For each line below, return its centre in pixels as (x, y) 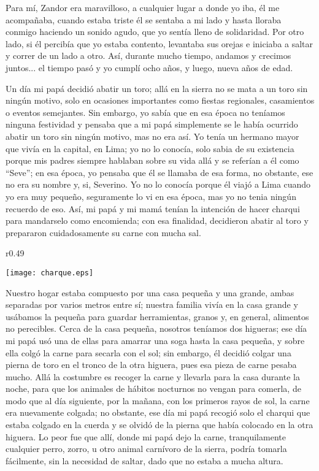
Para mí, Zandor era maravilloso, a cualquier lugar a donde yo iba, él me (143, 7)
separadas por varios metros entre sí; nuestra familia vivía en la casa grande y (152, 304)
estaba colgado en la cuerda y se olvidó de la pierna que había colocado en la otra (159, 425)
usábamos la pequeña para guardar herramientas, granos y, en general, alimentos (157, 316)
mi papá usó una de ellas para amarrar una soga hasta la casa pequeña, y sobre (155, 340)
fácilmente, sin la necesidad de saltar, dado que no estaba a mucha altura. (144, 460)
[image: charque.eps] (50, 273)
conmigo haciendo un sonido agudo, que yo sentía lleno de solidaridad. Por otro (155, 32)
